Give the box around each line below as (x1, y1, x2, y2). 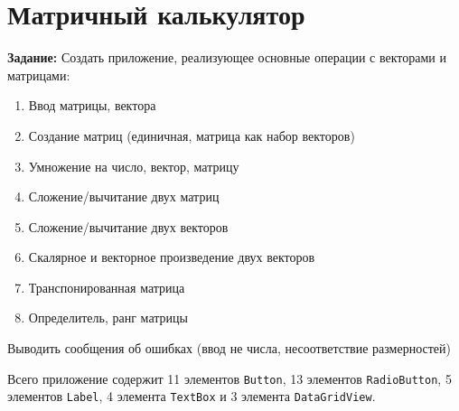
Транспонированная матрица (28, 277, 185, 296)
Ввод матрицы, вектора (28, 96, 156, 115)
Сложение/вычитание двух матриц (28, 187, 220, 206)
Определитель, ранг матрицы (28, 308, 188, 327)
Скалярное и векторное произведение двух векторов (28, 248, 315, 266)
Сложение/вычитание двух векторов (28, 217, 229, 236)
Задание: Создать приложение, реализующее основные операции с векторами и (7, 48, 446, 67)
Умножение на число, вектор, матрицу (28, 156, 239, 175)
